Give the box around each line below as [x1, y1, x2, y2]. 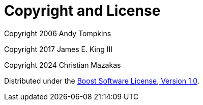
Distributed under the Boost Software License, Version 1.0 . [4, 76, 199, 85]
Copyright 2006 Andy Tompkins [4, 29, 111, 38]
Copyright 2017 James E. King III [4, 44, 112, 54]
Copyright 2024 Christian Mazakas [4, 60, 121, 69]
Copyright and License [4, 2, 161, 19]
